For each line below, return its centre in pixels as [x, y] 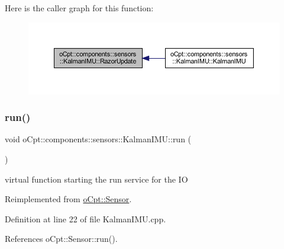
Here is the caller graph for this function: [79, 8]
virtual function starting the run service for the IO [96, 179]
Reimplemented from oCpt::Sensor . [68, 199]
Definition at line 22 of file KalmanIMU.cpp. [85, 218]
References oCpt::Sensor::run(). [61, 239]
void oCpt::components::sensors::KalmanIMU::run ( [98, 139]
